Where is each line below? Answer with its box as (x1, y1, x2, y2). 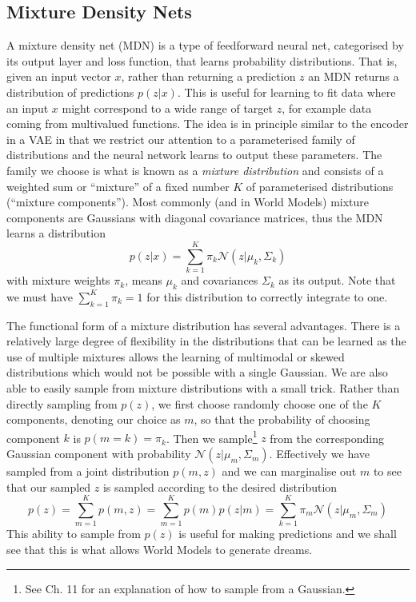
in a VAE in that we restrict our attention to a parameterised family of (6, 130, 355, 147)
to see (373, 463, 402, 480)
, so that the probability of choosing (194, 411, 370, 428)
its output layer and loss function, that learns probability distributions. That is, (6, 52, 398, 69)
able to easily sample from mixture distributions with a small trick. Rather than (6, 380, 400, 397)
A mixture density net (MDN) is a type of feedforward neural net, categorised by (6, 37, 404, 54)
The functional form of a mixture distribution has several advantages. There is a (6, 317, 401, 333)
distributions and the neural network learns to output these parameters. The (6, 146, 382, 163)
